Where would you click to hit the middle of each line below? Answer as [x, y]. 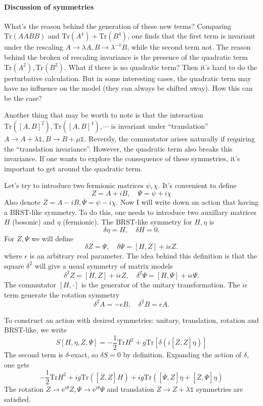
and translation [130, 389]
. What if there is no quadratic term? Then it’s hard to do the [161, 67]
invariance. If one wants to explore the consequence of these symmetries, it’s [122, 158]
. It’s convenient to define [197, 185]
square [14, 265]
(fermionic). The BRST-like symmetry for [127, 222]
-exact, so [83, 354]
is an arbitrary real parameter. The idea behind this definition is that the [143, 256]
